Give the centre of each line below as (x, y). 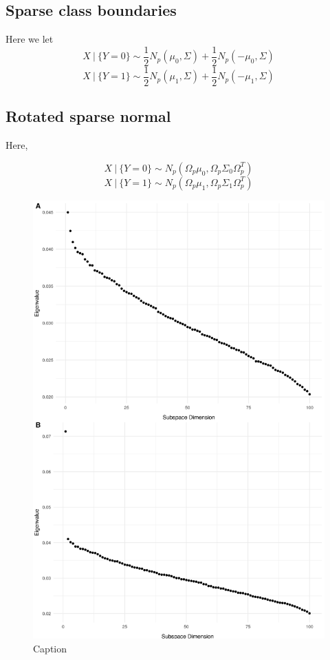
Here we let (30, 39)
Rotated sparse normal (88, 116)
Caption (50, 648)
